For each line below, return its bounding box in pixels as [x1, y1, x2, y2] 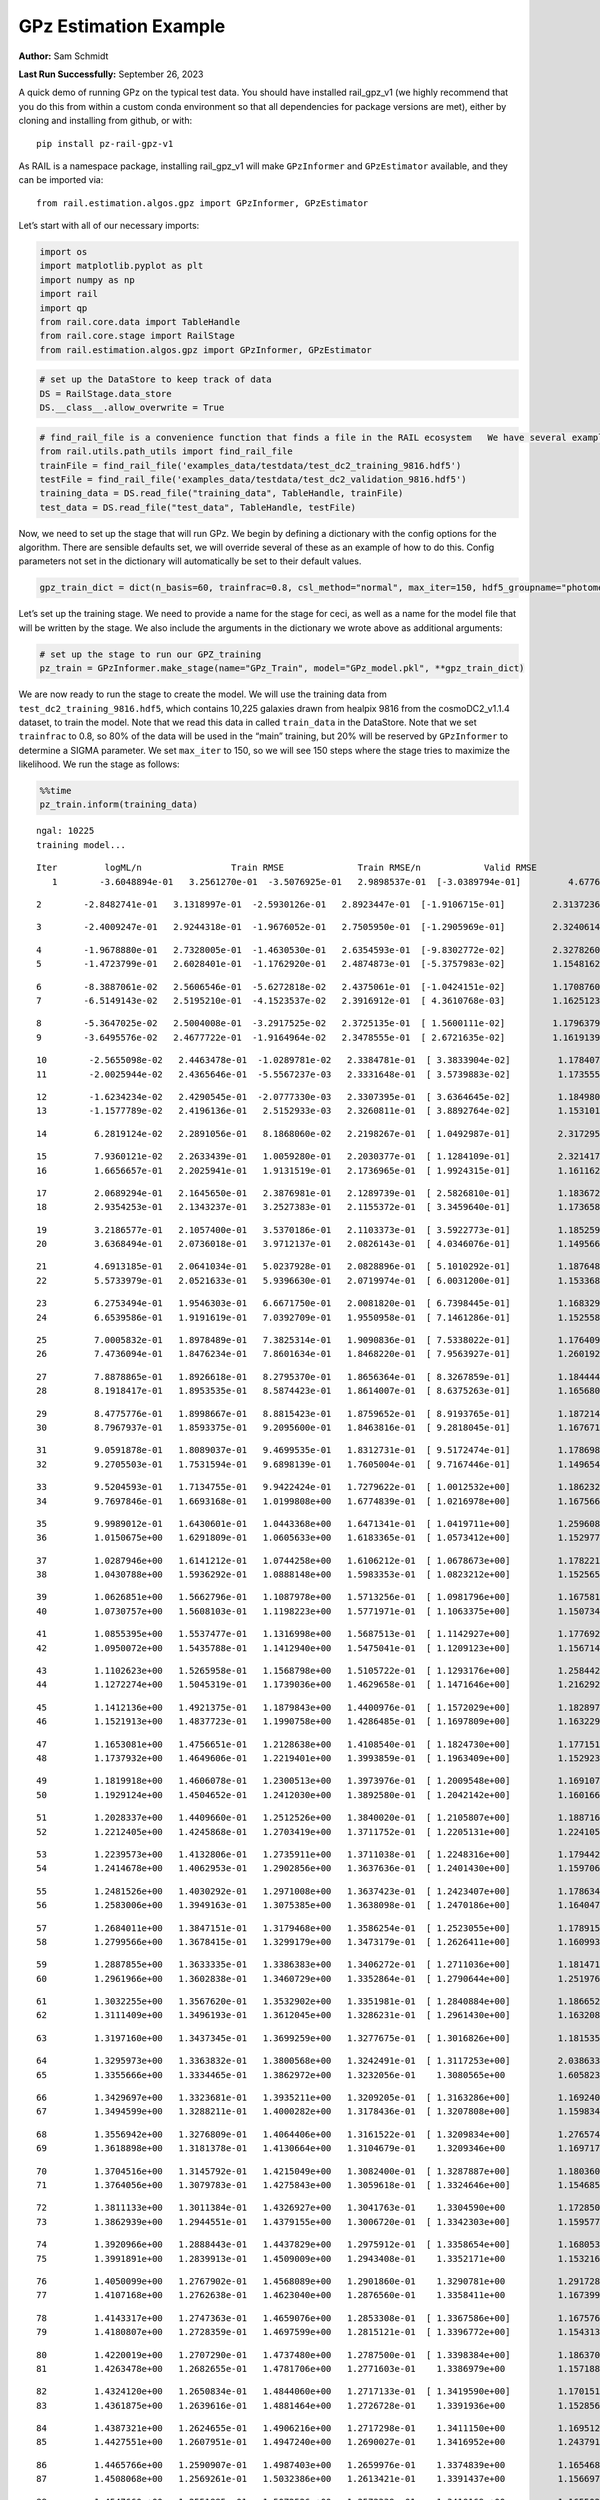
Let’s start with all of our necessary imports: [18, 220, 200, 232]
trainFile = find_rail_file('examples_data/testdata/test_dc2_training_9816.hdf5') [39, 460, 462, 471]
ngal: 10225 [36, 825, 95, 837]
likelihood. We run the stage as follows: [18, 758, 180, 770]
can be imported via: [18, 174, 104, 186]
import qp [39, 302, 88, 314]
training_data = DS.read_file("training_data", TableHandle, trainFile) [39, 488, 404, 499]
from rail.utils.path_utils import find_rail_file [39, 446, 294, 457]
